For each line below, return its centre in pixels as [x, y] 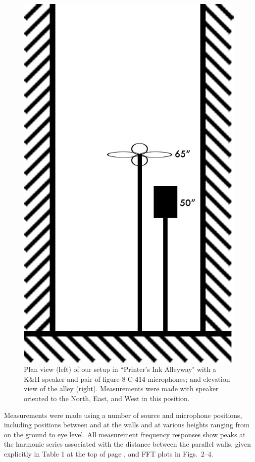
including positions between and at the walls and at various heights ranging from [127, 425]
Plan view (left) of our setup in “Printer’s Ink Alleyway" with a [120, 369]
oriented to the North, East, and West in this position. [107, 398]
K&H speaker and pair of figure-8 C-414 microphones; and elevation [127, 379]
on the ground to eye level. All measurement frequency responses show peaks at [125, 434]
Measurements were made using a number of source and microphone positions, [123, 415]
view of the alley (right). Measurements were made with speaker [121, 388]
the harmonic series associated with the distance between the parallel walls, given [127, 444]
